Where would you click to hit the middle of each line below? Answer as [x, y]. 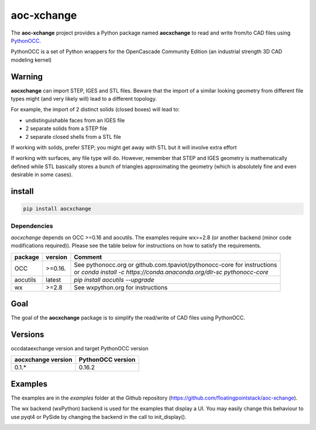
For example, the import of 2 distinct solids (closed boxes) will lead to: [95, 110]
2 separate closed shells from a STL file [73, 136]
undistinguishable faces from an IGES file [75, 120]
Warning [27, 76]
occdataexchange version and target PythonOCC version [80, 349]
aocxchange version [43, 360]
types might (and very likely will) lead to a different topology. [84, 99]
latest [54, 279]
